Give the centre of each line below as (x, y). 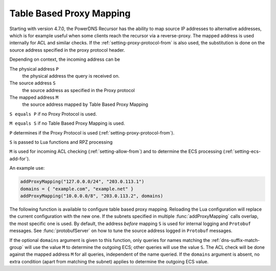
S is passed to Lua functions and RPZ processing (61, 142)
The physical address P (34, 69)
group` (17, 247)
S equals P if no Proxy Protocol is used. (53, 114)
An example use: (27, 168)
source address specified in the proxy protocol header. (67, 50)
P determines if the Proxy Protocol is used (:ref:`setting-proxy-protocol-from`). (92, 132)
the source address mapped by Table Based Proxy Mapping (85, 104)
